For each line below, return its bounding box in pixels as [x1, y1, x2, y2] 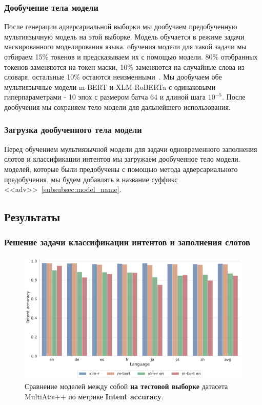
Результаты [4, 209, 61, 225]
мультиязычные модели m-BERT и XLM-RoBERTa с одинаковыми [4, 81, 216, 92]
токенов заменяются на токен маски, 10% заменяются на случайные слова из [4, 61, 245, 72]
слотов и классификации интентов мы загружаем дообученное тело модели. [4, 153, 240, 164]
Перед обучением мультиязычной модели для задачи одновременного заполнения [4, 143, 257, 154]
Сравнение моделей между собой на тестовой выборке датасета [25, 381, 228, 392]
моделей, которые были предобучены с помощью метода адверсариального [4, 163, 238, 174]
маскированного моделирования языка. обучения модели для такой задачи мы [4, 41, 247, 52]
